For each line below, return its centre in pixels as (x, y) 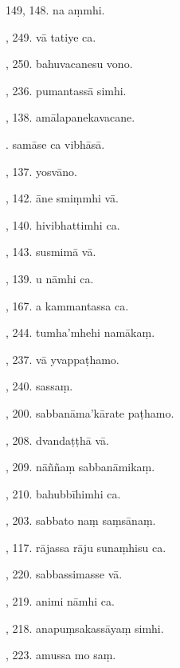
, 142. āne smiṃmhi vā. (63, 198)
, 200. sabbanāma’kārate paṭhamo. (90, 412)
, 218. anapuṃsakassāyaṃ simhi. (85, 628)
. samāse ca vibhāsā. (55, 144)
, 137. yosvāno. (41, 171)
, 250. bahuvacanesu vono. (69, 64)
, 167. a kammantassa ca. (67, 305)
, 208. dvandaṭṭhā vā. (57, 440)
